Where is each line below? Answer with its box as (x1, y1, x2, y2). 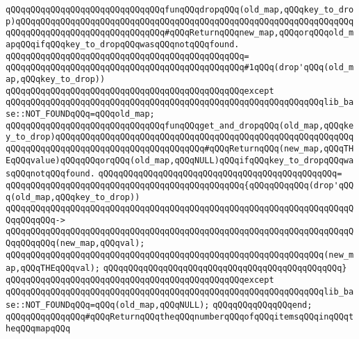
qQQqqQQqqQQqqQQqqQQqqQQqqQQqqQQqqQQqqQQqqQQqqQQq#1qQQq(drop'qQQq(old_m (6, 63, 354, 73)
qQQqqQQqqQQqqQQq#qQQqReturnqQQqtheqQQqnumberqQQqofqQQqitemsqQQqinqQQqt (6, 312, 354, 322)
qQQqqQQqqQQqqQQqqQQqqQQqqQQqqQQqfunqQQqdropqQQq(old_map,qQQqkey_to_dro (6, 5, 354, 15)
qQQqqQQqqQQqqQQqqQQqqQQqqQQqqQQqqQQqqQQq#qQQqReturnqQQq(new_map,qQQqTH (6, 143, 354, 154)
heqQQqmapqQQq (6, 323, 71, 333)
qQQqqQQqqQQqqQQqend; (212, 300, 312, 311)
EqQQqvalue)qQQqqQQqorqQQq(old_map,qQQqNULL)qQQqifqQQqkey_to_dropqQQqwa (6, 155, 354, 165)
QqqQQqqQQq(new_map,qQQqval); (6, 238, 145, 249)
